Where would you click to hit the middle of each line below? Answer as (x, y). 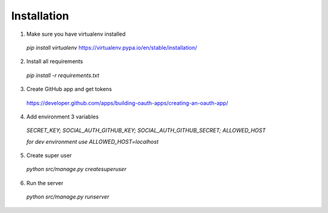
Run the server (45, 183)
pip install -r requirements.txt (63, 75)
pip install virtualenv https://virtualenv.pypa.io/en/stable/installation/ (112, 47)
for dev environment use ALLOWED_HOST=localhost (93, 141)
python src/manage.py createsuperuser (77, 169)
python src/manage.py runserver (68, 197)
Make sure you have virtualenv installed (76, 34)
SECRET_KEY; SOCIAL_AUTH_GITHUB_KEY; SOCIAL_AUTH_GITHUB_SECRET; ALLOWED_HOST (146, 130)
